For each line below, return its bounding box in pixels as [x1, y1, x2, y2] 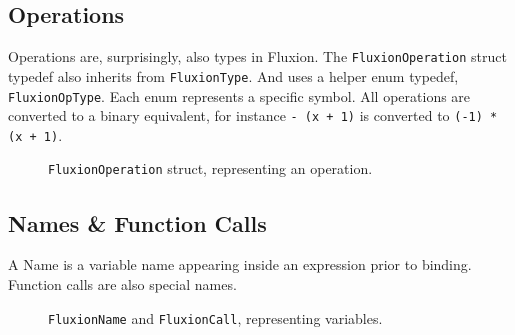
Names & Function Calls [8, 207, 267, 238]
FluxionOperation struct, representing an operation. [48, 158, 373, 179]
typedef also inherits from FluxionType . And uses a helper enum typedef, [8, 65, 459, 86]
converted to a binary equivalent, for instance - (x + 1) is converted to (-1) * [8, 105, 498, 126]
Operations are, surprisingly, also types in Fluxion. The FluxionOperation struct [8, 46, 507, 67]
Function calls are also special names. [8, 273, 237, 294]
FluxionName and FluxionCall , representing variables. [48, 307, 383, 328]
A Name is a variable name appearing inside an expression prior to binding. [8, 254, 472, 275]
